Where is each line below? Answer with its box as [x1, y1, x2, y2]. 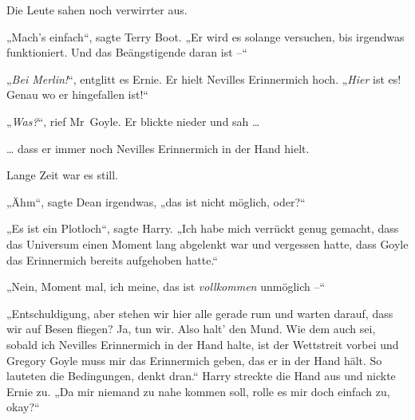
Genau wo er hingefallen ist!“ [6, 86, 148, 103]
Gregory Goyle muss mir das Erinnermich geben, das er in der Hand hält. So [6, 351, 382, 368]
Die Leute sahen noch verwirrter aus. [6, 2, 188, 18]
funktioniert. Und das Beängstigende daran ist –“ [6, 44, 247, 61]
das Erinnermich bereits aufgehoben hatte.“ [6, 251, 218, 268]
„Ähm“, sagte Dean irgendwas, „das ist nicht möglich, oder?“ [6, 193, 306, 210]
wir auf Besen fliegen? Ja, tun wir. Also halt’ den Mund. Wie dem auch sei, [6, 320, 376, 337]
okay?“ [6, 398, 40, 415]
